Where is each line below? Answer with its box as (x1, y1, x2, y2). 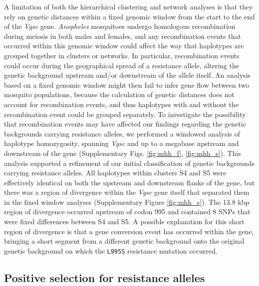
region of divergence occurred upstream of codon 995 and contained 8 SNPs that (4, 206, 251, 217)
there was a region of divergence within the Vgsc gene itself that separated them (4, 187, 250, 197)
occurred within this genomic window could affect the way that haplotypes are (4, 40, 244, 51)
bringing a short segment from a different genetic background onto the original (4, 236, 245, 246)
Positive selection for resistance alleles (4, 270, 205, 285)
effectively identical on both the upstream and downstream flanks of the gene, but (4, 177, 255, 187)
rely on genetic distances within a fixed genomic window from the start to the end (4, 11, 255, 21)
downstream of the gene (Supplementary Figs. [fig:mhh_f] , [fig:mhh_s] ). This (4, 147, 241, 158)
